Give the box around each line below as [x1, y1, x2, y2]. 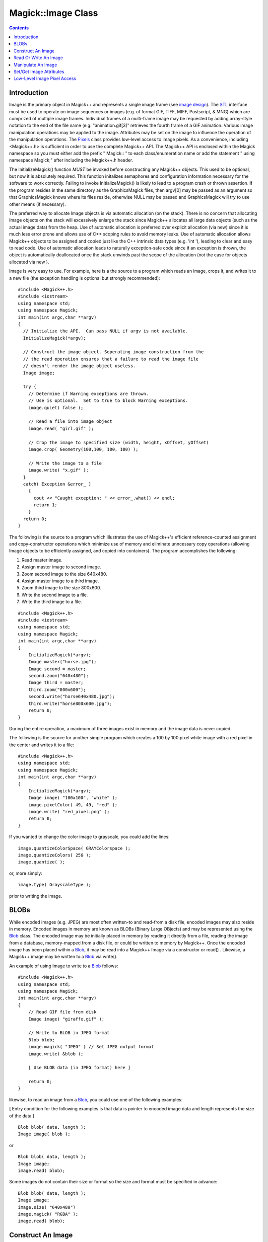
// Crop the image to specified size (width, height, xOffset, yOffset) [28, 440, 209, 445]
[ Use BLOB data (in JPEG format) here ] [28, 1065, 131, 1071]
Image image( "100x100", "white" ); [28, 795, 118, 801]
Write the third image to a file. [21, 599, 82, 605]
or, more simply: [9, 870, 42, 876]
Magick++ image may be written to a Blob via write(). [9, 954, 118, 960]
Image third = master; [28, 680, 84, 686]
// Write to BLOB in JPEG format [28, 1030, 110, 1036]
